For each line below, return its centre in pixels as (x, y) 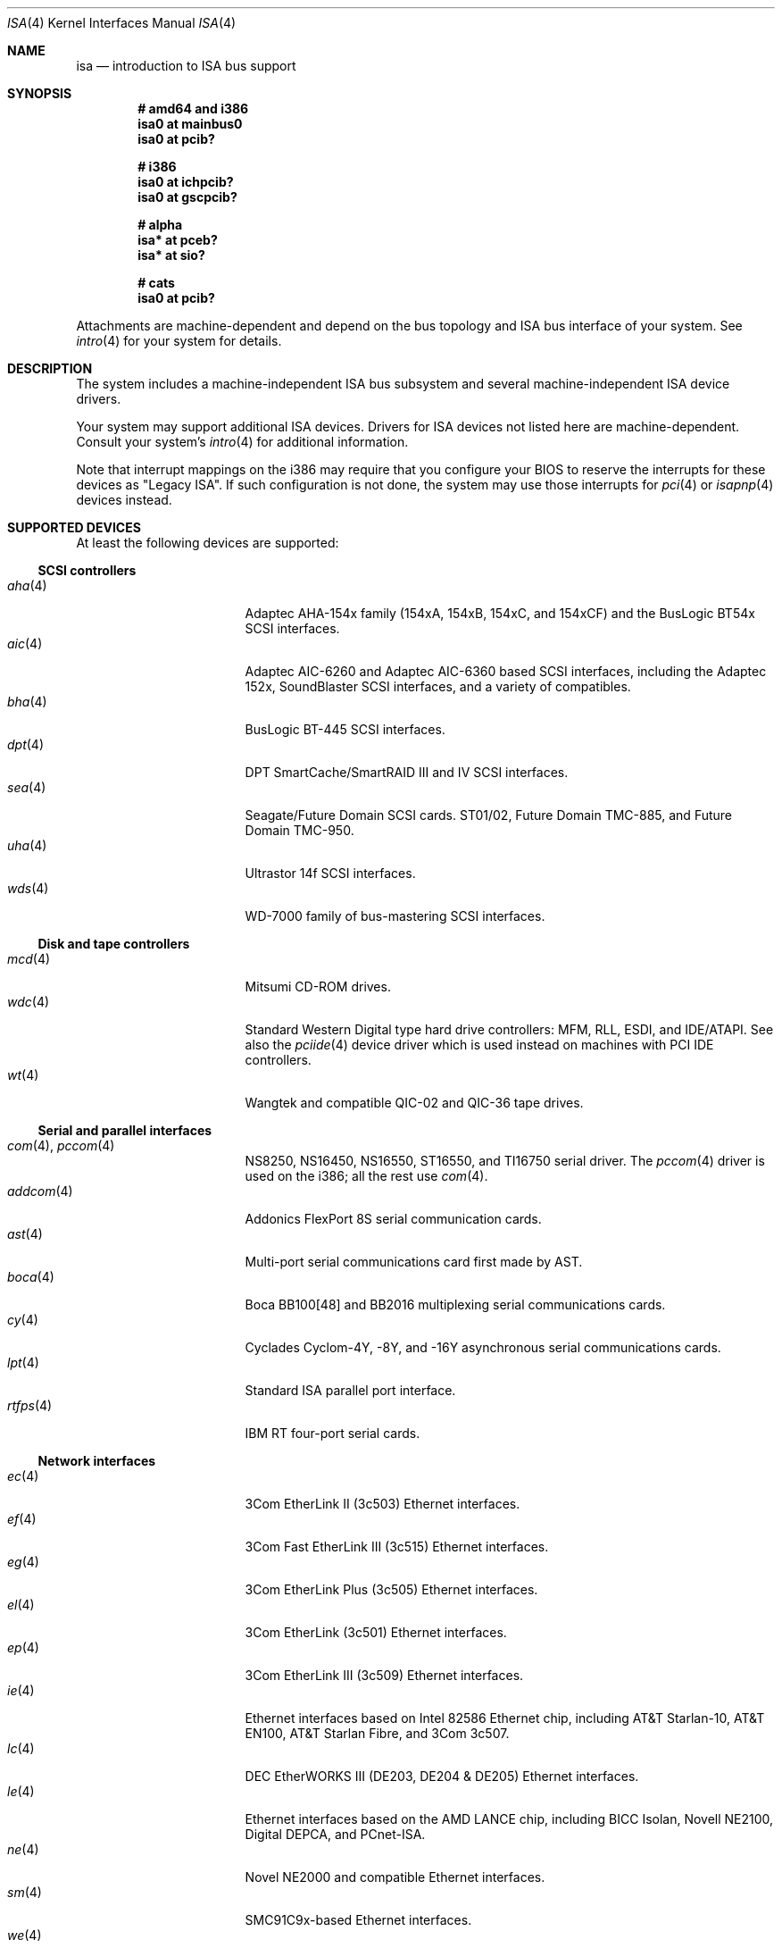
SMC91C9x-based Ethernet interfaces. (358, 1920)
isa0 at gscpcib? (187, 197)
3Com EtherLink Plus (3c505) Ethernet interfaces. (391, 1589)
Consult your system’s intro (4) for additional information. (242, 442)
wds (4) (28, 888)
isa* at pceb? (178, 240)
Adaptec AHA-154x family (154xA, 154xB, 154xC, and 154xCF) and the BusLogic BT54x (500, 613)
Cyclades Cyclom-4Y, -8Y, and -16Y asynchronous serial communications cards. (483, 1347)
